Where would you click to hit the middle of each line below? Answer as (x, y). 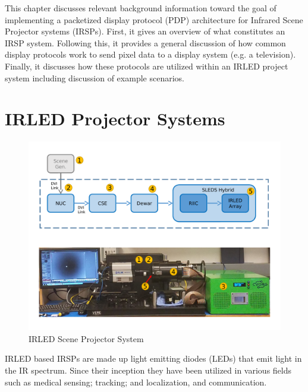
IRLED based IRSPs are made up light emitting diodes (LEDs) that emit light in (153, 358)
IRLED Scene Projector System (86, 338)
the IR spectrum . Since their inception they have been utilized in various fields (148, 370)
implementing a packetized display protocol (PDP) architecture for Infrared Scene (154, 19)
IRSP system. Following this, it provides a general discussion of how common (145, 42)
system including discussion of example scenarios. (95, 78)
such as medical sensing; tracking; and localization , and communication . (136, 382)
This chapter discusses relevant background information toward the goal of (141, 8)
